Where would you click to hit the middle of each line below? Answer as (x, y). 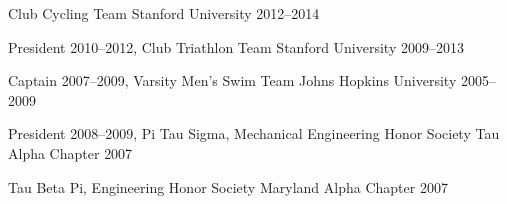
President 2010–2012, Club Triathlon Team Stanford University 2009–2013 (236, 46)
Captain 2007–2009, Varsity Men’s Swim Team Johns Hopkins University (232, 80)
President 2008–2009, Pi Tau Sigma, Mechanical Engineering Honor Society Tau (254, 133)
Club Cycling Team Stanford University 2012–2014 (164, 13)
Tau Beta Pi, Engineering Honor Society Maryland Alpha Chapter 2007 (228, 186)
